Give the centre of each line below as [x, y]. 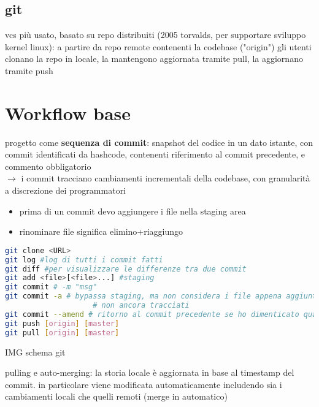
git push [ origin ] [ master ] [62, 323]
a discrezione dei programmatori [66, 190]
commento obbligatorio [48, 166]
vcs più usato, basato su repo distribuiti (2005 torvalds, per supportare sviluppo [156, 35]
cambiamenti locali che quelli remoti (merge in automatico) [116, 396]
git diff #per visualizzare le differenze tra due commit [126, 269]
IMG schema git [35, 352]
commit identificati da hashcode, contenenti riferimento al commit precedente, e [155, 154]
